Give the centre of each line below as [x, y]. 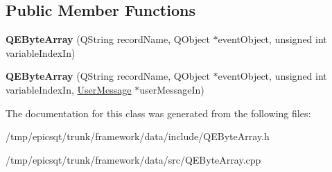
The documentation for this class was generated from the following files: [158, 113]
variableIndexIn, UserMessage [69, 89]
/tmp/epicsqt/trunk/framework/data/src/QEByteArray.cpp [133, 159]
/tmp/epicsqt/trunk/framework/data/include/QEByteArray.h [138, 136]
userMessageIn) [172, 89]
